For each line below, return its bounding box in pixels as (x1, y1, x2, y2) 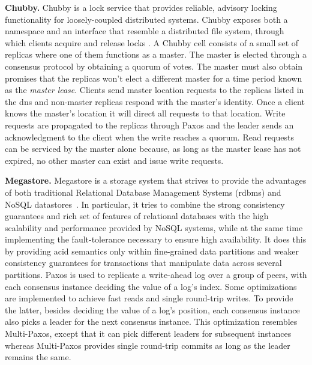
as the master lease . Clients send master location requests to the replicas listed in (5, 83, 304, 96)
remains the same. (5, 351, 71, 363)
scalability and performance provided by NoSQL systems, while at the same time (5, 221, 303, 234)
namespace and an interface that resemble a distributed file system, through (5, 25, 284, 37)
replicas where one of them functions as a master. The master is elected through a (5, 48, 307, 61)
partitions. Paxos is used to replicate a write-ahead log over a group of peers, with (5, 268, 307, 281)
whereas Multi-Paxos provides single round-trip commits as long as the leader (5, 339, 290, 351)
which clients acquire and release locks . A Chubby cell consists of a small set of (5, 36, 299, 49)
